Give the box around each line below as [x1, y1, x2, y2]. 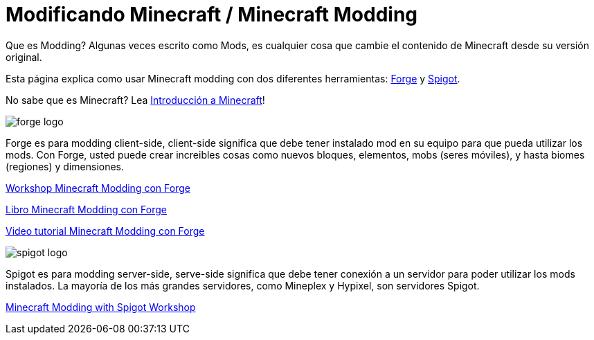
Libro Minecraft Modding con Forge [6, 203, 167, 215]
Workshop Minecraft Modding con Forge [6, 181, 190, 194]
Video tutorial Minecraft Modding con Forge [6, 224, 205, 237]
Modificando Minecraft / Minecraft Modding [6, 3, 418, 26]
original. [6, 51, 42, 63]
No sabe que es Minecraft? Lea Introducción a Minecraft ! [6, 93, 265, 106]
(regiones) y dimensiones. [6, 160, 125, 172]
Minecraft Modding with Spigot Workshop [6, 301, 196, 313]
